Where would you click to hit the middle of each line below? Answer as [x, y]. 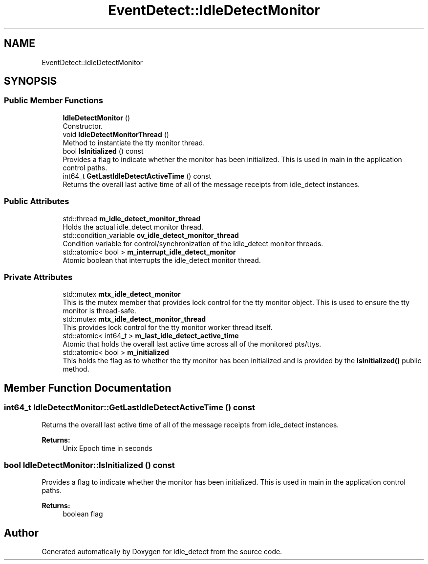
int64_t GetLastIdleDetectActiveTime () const [137, 176]
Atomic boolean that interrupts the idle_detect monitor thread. [162, 260]
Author [21, 533]
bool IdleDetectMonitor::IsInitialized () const [89, 465]
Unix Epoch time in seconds [107, 448]
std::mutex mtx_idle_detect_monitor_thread [134, 319]
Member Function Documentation [88, 388]
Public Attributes [37, 201]
